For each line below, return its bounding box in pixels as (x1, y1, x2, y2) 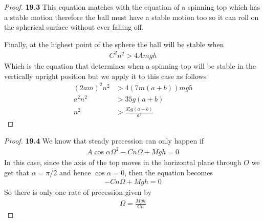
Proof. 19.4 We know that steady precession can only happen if (4, 135, 204, 146)
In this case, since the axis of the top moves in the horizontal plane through (4, 157, 241, 167)
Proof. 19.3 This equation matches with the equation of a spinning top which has (4, 2, 260, 12)
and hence (59, 167, 91, 177)
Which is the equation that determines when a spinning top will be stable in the (4, 60, 256, 71)
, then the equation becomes (124, 167, 213, 177)
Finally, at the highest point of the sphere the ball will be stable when (4, 38, 224, 49)
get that (4, 167, 29, 177)
